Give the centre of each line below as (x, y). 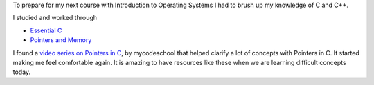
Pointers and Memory (61, 40)
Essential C (46, 30)
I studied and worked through (55, 18)
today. (22, 72)
